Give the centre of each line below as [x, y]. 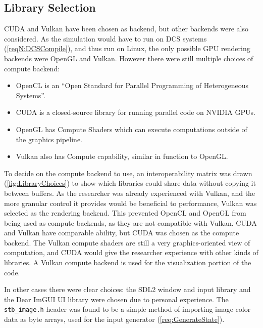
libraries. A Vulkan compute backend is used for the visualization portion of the [128, 262]
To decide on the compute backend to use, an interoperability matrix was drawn [128, 173]
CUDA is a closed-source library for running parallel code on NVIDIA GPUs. [136, 112]
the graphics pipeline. [49, 139]
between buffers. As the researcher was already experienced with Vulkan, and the [130, 193]
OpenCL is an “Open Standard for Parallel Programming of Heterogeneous [132, 85]
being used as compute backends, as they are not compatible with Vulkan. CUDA [130, 222]
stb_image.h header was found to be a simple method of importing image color [127, 309]
